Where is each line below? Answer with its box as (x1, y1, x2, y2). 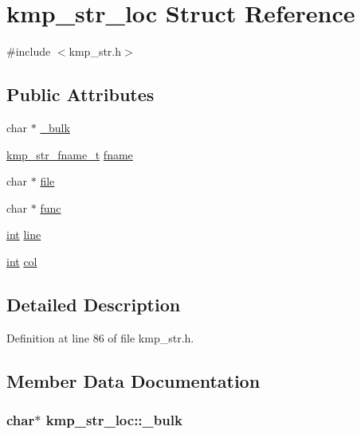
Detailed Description (6, 291, 181, 316)
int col (6, 252, 37, 269)
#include (6, 43, 51, 60)
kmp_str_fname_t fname (6, 146, 133, 162)
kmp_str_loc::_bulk (45, 409, 182, 429)
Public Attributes (6, 82, 155, 107)
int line (6, 226, 41, 243)
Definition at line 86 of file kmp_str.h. (6, 329, 194, 346)
